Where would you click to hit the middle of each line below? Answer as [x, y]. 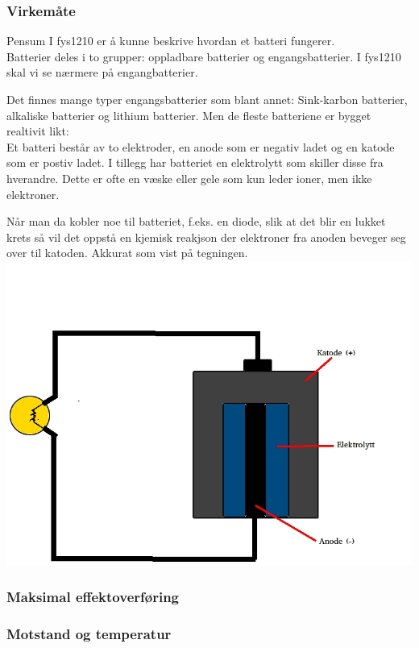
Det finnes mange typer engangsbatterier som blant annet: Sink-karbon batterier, [207, 99]
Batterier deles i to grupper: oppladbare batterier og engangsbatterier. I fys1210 [204, 56]
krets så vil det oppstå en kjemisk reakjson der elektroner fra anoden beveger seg [206, 237]
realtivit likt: [38, 131]
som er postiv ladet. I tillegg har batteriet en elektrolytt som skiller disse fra [195, 162]
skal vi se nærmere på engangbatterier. [102, 72]
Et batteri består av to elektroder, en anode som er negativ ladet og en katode [201, 146]
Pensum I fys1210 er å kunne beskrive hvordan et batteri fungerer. [171, 41]
